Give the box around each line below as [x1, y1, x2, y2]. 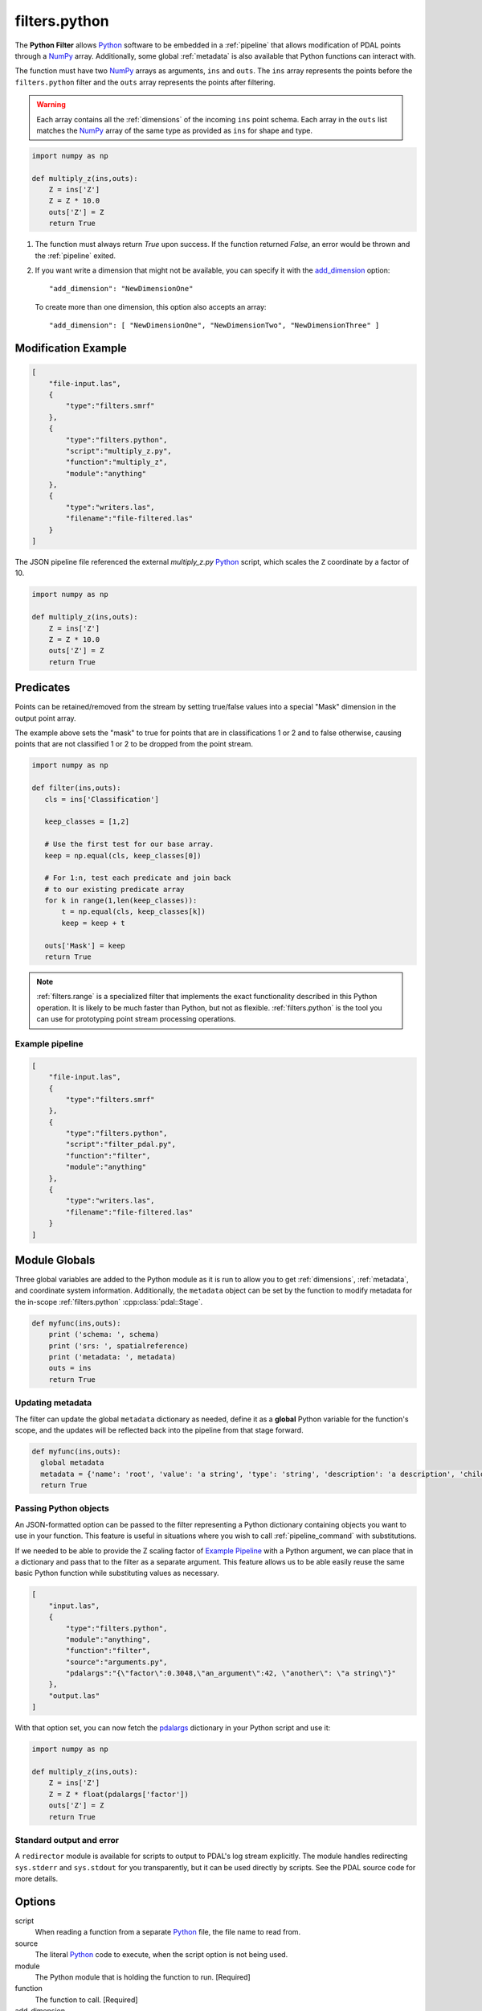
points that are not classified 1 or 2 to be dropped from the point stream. [14, 739, 253, 749]
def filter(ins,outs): [31, 783, 121, 792]
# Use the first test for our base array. [44, 840, 214, 849]
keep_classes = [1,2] [44, 817, 130, 826]
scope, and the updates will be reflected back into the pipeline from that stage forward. [14, 1425, 304, 1435]
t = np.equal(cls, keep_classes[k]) [61, 907, 206, 916]
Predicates [14, 681, 71, 695]
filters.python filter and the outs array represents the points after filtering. [14, 77, 276, 87]
